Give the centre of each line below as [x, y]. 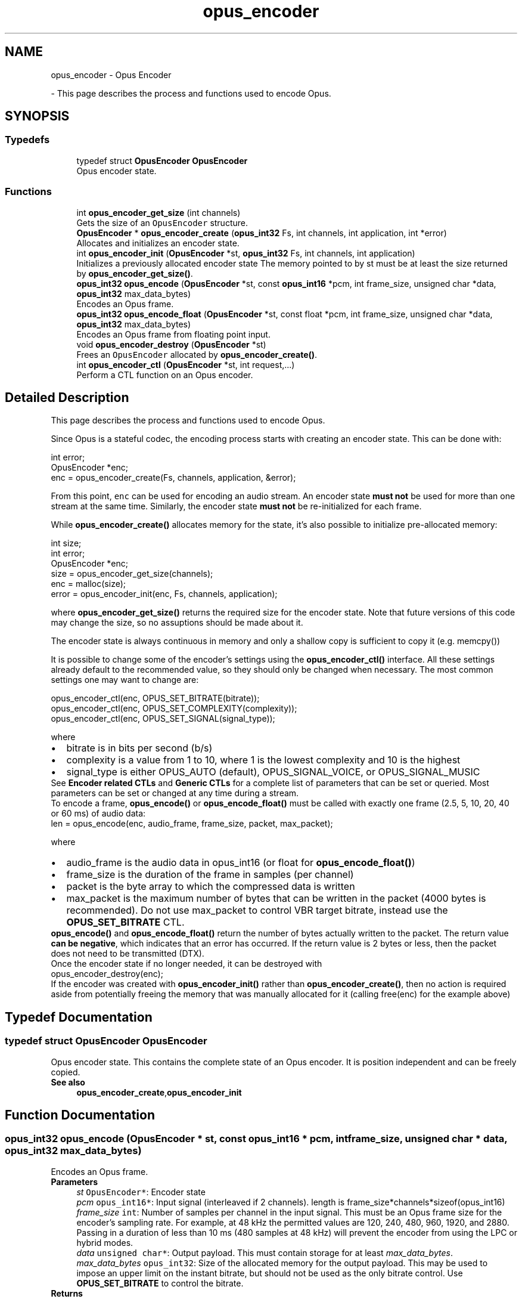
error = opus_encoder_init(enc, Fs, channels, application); [164, 594]
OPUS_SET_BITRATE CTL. [125, 922]
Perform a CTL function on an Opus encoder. [165, 375]
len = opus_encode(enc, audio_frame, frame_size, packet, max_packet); [192, 824]
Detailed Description [67, 397]
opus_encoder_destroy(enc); [107, 974]
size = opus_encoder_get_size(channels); [132, 574]
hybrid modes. [105, 1242]
